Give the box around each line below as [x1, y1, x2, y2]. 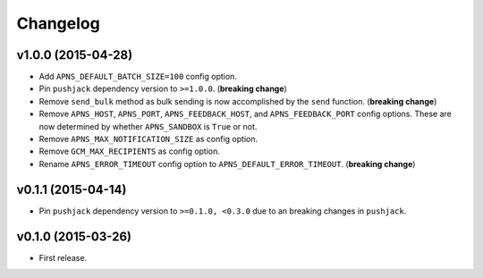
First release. [38, 252, 88, 263]
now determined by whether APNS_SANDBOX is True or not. [38, 121, 258, 131]
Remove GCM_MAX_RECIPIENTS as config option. [38, 146, 221, 156]
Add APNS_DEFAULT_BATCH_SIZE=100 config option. [38, 72, 237, 82]
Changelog [16, 13, 100, 33]
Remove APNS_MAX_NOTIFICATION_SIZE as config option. [38, 134, 258, 145]
